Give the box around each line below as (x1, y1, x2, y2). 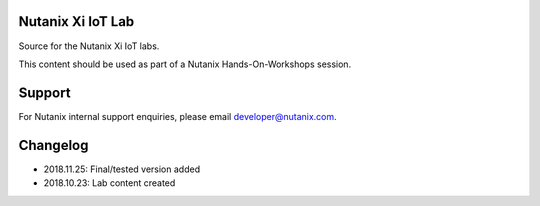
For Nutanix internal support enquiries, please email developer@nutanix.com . (18, 110, 337, 122)
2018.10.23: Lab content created (43, 177, 176, 189)
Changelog (18, 136, 89, 154)
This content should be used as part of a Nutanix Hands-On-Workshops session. (18, 58, 352, 70)
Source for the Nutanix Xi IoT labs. (18, 40, 160, 52)
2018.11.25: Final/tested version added (43, 163, 200, 175)
